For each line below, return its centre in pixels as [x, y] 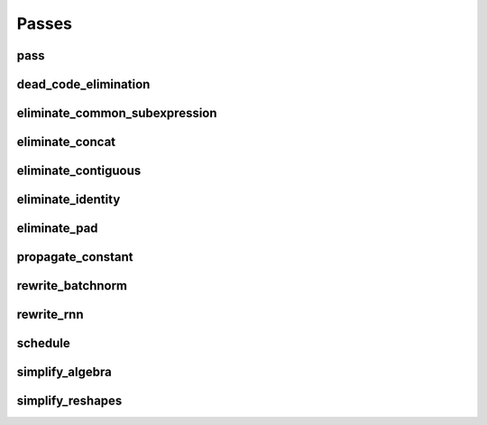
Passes [44, 23]
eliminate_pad [57, 229]
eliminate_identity [69, 200]
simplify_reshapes [69, 401]
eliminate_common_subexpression [117, 113]
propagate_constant [75, 257]
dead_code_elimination [83, 84]
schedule [44, 343]
